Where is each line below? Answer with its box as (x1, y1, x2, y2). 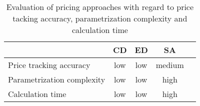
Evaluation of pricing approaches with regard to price (6, 1, 194, 12)
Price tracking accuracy (8, 59, 90, 70)
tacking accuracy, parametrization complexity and (12, 12, 187, 24)
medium (155, 59, 184, 70)
